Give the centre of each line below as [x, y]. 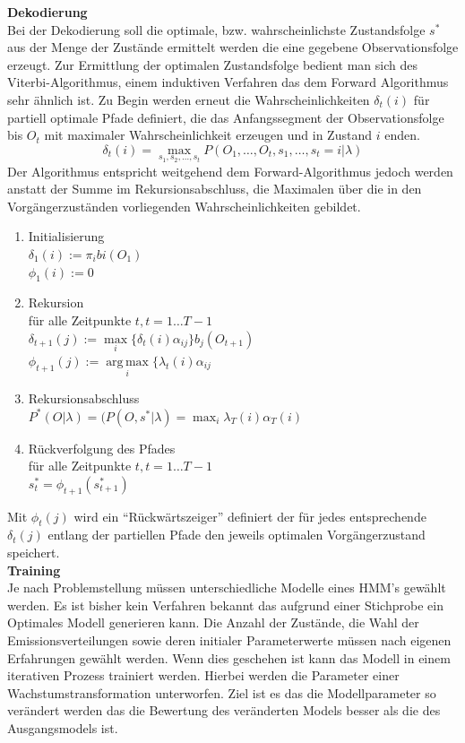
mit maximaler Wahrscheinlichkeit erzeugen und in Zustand [208, 135]
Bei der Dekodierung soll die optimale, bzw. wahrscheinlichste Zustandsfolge [216, 29]
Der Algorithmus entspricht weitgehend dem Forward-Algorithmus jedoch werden [230, 171]
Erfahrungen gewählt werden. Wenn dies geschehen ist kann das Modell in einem [229, 657]
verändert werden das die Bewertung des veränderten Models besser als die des [224, 710]
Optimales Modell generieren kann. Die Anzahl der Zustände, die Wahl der [213, 622]
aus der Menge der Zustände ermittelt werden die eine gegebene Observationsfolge [233, 47]
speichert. [34, 552]
